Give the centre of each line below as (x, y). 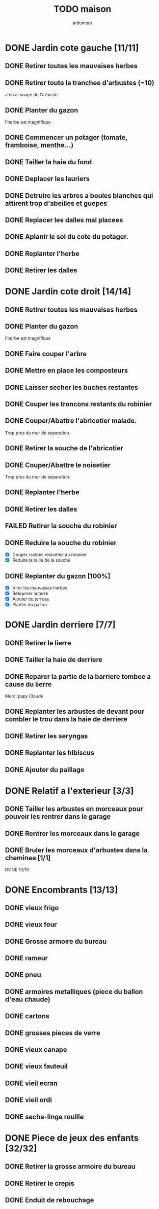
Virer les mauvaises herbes (40, 587)
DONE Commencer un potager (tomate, (66, 137)
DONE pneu (23, 975)
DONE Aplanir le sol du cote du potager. (67, 237)
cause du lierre (28, 684)
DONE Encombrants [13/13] (62, 890)
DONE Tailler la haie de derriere (54, 660)
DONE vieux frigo (32, 908)
